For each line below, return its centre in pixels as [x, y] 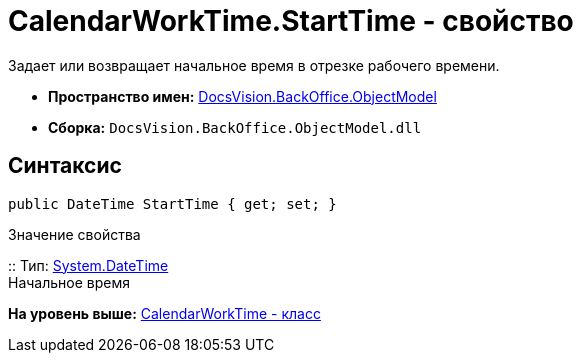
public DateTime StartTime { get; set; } [172, 203]
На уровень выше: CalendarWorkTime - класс [164, 313]
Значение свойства [74, 234]
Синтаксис [65, 166]
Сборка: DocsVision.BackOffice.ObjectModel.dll [235, 127]
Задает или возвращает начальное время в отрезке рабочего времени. [254, 65]
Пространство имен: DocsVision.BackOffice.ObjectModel [242, 96]
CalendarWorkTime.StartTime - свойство [291, 21]
